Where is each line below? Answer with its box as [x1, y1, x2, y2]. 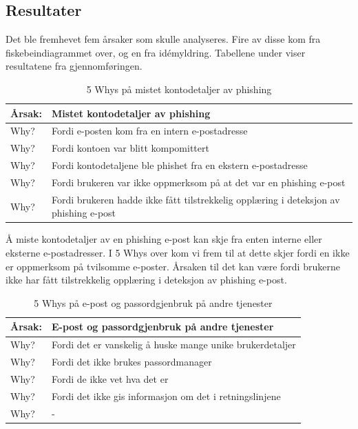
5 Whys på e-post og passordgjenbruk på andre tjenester [34, 295, 273, 310]
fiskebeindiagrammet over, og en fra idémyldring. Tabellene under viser [6, 45, 306, 59]
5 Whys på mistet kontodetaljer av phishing [86, 81, 272, 96]
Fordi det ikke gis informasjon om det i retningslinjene [51, 388, 281, 403]
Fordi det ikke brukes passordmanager [51, 355, 212, 369]
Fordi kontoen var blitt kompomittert [51, 141, 209, 155]
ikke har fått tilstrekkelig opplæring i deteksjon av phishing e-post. [6, 272, 287, 287]
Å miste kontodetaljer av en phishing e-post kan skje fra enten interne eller [6, 232, 322, 246]
